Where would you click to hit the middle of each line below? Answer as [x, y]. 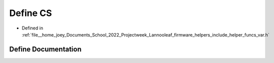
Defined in [33, 28]
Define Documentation [45, 49]
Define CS [31, 13]
